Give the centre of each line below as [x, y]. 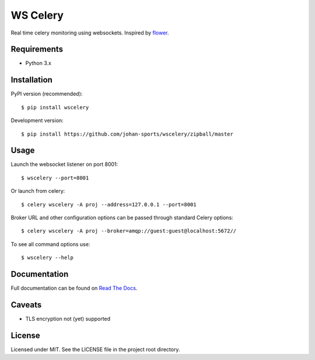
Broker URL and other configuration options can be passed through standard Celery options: [122, 217]
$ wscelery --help [48, 258]
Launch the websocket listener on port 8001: [64, 164]
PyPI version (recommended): [47, 94]
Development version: [37, 120]
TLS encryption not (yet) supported [68, 319]
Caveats [26, 305]
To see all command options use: [50, 244]
